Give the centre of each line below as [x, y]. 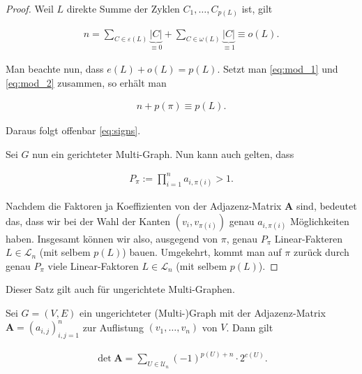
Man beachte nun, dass [55, 68]
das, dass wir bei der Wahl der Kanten [88, 221]
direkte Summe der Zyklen [123, 8]
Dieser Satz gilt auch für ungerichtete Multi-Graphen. [120, 289]
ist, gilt [257, 8]
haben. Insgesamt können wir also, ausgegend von [112, 238]
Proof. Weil [30, 8]
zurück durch [321, 252]
